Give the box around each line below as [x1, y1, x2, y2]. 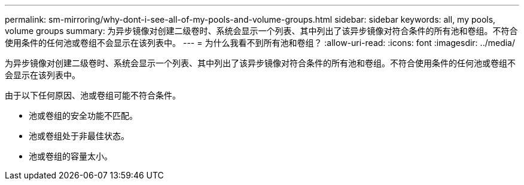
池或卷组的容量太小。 [29, 151, 112, 161]
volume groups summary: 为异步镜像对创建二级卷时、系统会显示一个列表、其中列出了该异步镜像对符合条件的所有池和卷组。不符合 [5, 26, 518, 36]
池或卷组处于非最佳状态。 [29, 131, 129, 141]
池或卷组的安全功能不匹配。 [29, 110, 138, 121]
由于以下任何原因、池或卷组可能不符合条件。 [5, 90, 181, 100]
